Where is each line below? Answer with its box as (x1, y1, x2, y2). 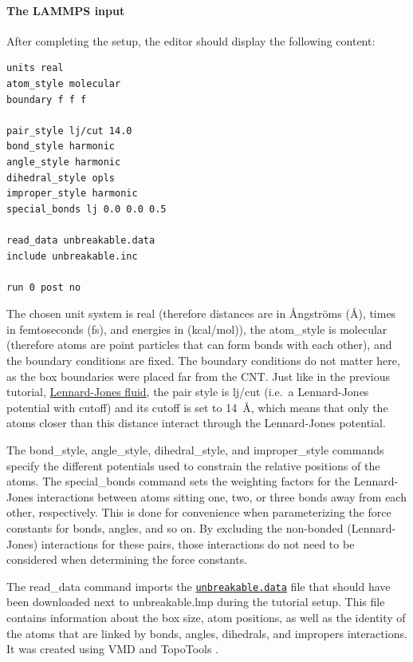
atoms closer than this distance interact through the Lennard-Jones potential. (6, 414, 386, 431)
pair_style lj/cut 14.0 (6, 125, 132, 137)
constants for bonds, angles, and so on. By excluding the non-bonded (6, 520, 344, 537)
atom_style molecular (6, 77, 121, 89)
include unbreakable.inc (6, 250, 138, 262)
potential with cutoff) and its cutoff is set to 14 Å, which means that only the (6, 398, 388, 415)
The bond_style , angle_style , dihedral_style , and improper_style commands (6, 442, 384, 458)
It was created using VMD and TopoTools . (6, 640, 219, 657)
